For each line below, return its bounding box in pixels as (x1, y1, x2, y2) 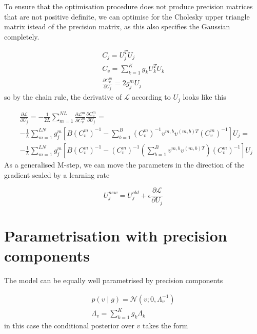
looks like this (183, 91, 226, 102)
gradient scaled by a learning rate (4, 169, 110, 180)
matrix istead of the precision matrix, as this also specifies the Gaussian (4, 21, 230, 32)
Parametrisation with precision (4, 225, 227, 246)
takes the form (143, 320, 188, 330)
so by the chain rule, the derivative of (4, 91, 122, 102)
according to (132, 91, 171, 102)
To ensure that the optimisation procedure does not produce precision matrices (4, 1, 253, 11)
